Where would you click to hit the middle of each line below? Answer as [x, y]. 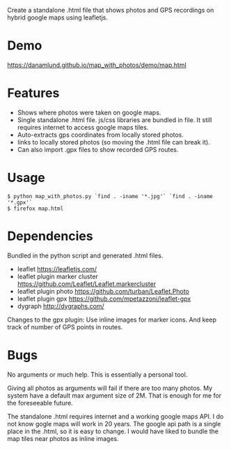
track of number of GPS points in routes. [65, 327]
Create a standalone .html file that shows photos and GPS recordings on [111, 10]
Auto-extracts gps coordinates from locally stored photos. [101, 135]
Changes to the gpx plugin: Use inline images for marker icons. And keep [112, 320]
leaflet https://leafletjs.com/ [57, 269]
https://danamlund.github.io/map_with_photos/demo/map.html [97, 65]
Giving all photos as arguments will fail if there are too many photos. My [110, 388]
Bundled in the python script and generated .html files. [85, 255]
